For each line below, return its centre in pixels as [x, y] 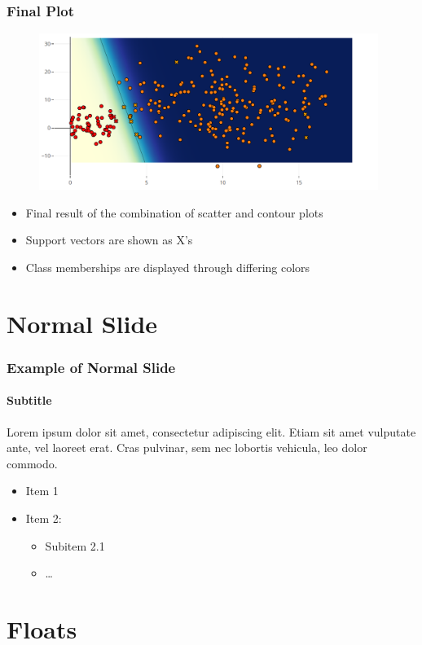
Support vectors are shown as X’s [109, 240]
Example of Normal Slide [91, 367]
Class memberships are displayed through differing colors [168, 268]
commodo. [32, 463]
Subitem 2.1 [75, 545]
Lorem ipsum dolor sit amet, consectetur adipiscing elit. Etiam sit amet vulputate [211, 431]
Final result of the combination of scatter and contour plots [174, 212]
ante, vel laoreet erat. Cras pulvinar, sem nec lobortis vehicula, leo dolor [187, 448]
